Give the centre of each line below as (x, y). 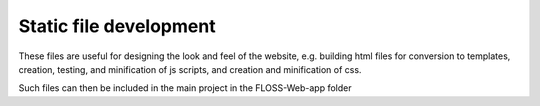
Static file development (117, 26)
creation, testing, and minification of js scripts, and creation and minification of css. (190, 69)
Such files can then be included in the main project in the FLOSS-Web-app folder (185, 88)
